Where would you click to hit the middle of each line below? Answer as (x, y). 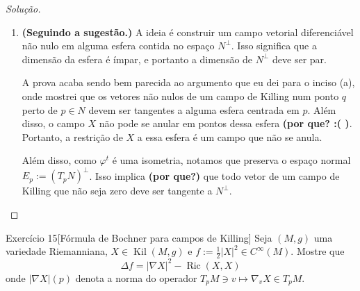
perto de (40, 109)
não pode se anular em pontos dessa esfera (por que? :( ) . (226, 123)
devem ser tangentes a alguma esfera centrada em (194, 109)
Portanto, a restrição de (72, 136)
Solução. (23, 8)
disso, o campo (53, 123)
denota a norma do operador (136, 277)
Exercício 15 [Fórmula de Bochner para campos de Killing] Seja (139, 237)
